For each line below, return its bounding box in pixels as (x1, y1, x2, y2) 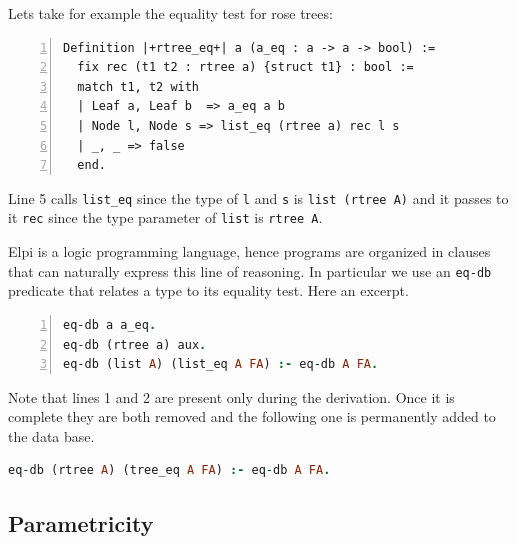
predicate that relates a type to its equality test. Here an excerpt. (8, 280, 409, 301)
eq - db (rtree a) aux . (63, 337, 207, 352)
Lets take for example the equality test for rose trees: (8, 3, 333, 23)
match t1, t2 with (77, 79, 200, 94)
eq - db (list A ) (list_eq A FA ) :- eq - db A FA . (63, 357, 379, 372)
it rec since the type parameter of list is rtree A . (8, 207, 323, 228)
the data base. (8, 425, 95, 446)
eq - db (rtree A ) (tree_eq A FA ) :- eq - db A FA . (8, 463, 331, 478)
